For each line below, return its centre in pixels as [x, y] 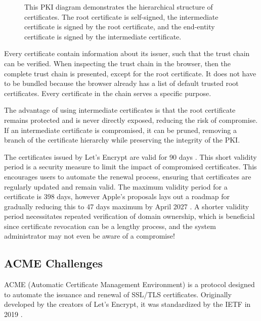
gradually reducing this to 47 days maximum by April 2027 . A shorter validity [127, 206]
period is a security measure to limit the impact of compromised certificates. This [130, 167]
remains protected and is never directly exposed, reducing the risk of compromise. [131, 120]
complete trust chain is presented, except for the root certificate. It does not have [130, 73]
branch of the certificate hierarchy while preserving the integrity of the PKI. [122, 140]
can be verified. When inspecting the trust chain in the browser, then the [118, 63]
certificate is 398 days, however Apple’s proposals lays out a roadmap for [117, 196]
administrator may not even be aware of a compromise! [90, 236]
